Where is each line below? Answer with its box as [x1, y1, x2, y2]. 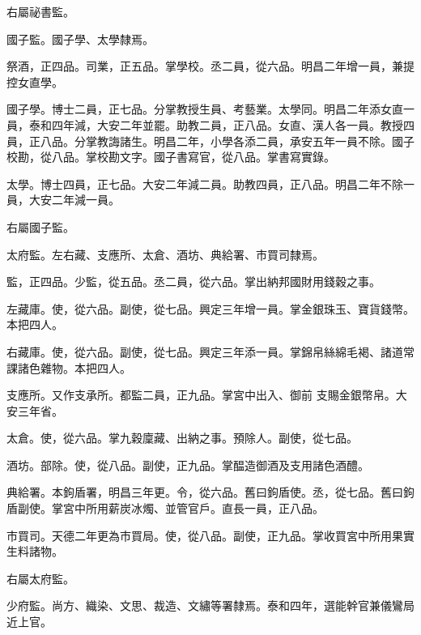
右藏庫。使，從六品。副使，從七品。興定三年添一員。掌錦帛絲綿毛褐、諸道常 [6, 343, 415, 360]
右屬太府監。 [6, 569, 74, 586]
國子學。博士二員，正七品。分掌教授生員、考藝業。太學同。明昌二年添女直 [6, 100, 403, 117]
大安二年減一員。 [28, 191, 120, 208]
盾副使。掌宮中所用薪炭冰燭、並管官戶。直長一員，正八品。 [6, 500, 324, 517]
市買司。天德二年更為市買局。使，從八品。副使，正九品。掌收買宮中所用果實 [6, 526, 415, 543]
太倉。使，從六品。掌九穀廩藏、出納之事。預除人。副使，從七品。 [6, 429, 358, 446]
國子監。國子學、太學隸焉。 [6, 30, 154, 47]
